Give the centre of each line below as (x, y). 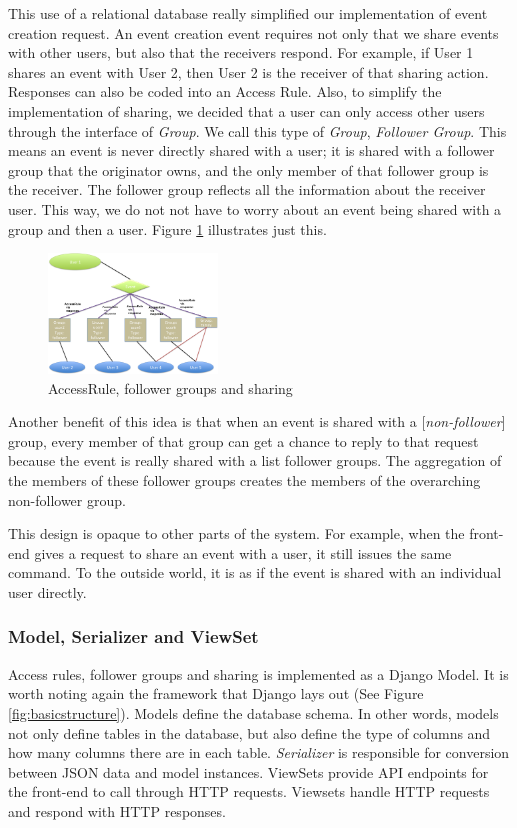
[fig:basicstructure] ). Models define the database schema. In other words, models (253, 712)
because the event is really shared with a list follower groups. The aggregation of (255, 460)
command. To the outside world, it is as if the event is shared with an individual (255, 572)
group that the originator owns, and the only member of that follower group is (248, 169)
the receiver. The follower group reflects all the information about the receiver (247, 189)
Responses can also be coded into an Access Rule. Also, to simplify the (225, 91)
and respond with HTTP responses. (117, 810)
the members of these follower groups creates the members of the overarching (244, 479)
